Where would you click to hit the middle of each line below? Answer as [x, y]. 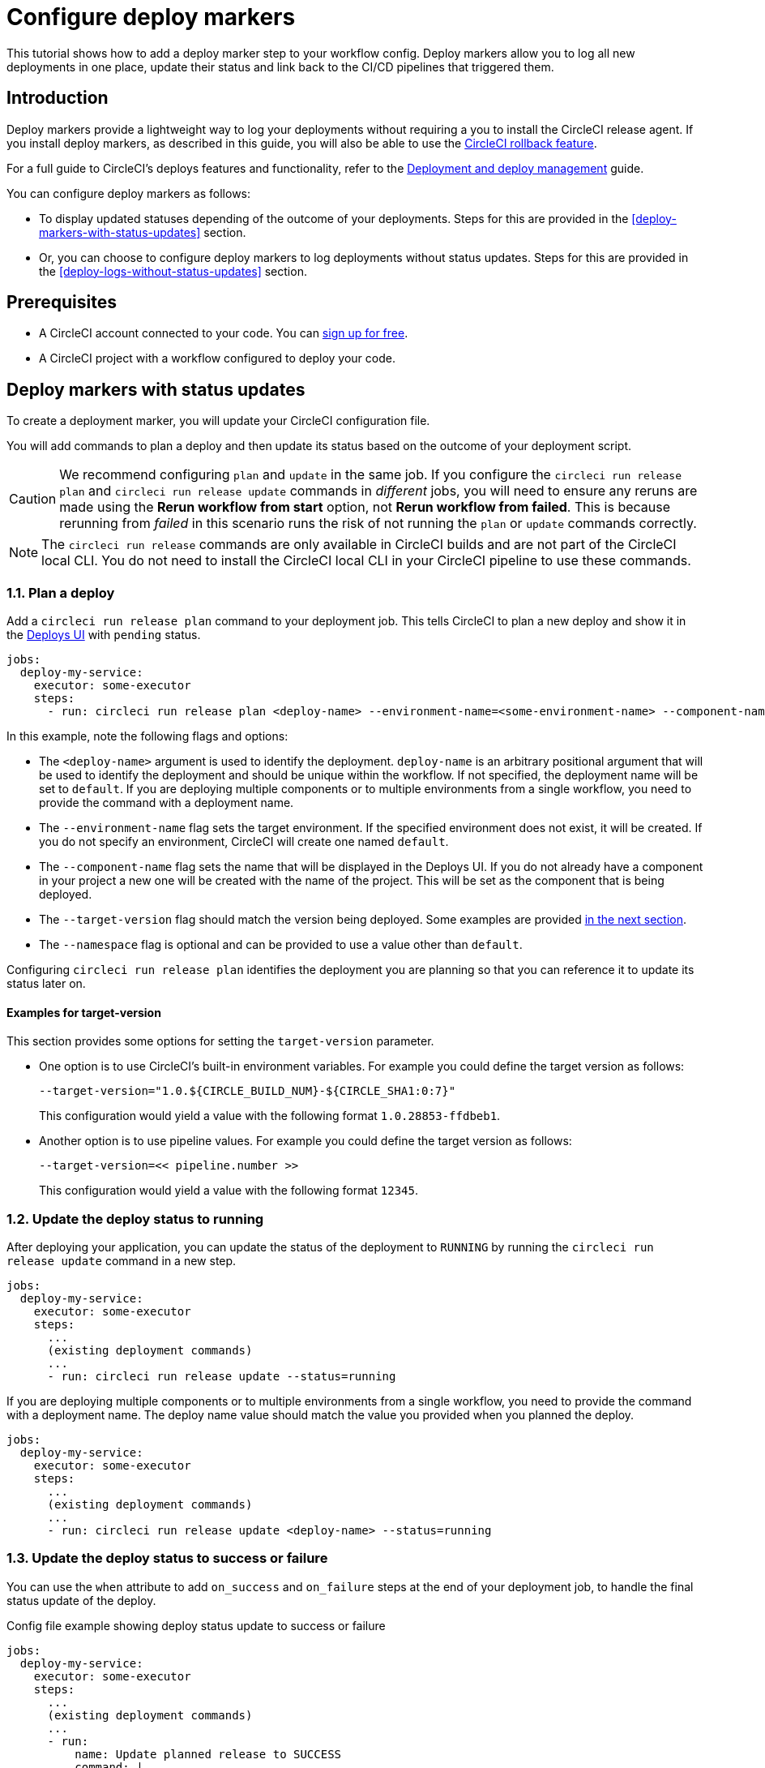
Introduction [58, 98]
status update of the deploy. [81, 1600]
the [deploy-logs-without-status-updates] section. [173, 271]
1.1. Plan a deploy [61, 592]
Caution [33, 499]
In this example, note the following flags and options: [147, 736]
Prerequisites [62, 303]
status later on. [46, 984]
